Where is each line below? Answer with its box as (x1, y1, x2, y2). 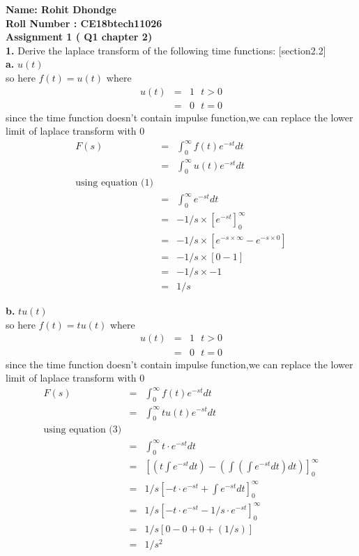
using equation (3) (43, 425, 122, 435)
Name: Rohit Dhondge (6, 2, 116, 16)
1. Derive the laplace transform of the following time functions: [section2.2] (6, 43, 326, 57)
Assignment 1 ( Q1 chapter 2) (6, 29, 153, 44)
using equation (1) (75, 178, 153, 188)
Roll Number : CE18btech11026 (6, 15, 162, 30)
